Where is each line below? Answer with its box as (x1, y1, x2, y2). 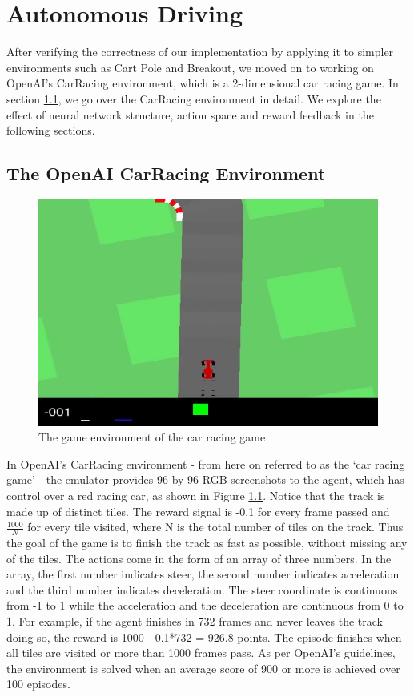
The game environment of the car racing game (38, 429, 266, 445)
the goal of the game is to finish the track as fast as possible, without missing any (6, 534, 408, 550)
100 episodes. (6, 675, 70, 692)
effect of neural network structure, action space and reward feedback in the (6, 106, 374, 123)
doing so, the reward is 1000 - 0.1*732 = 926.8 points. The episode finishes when (6, 628, 402, 645)
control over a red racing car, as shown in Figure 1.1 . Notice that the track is (6, 486, 385, 503)
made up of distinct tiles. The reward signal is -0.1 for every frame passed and (6, 502, 390, 519)
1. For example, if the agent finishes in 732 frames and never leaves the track (6, 612, 384, 629)
